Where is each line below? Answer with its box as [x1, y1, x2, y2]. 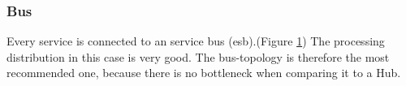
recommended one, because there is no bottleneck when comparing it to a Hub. [6, 64, 401, 81]
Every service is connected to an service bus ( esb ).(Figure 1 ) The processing [6, 32, 385, 49]
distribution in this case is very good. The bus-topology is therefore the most [6, 48, 390, 65]
